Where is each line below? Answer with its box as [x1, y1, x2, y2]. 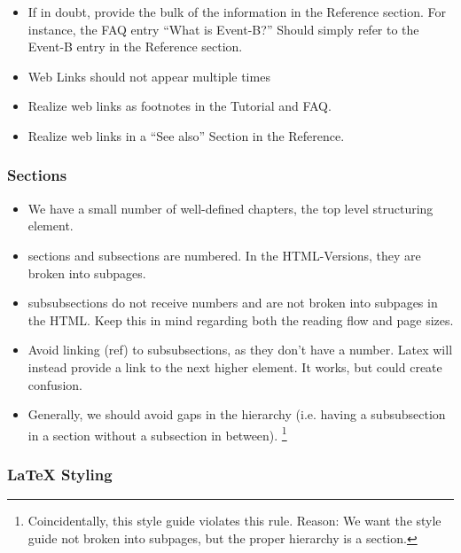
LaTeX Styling [7, 463, 113, 485]
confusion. [27, 375, 82, 393]
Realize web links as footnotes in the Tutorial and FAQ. [27, 97, 332, 115]
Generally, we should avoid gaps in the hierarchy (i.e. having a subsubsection [27, 405, 446, 424]
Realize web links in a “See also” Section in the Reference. [27, 126, 345, 144]
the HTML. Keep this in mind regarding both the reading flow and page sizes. [27, 310, 454, 329]
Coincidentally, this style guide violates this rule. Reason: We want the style [27, 511, 441, 530]
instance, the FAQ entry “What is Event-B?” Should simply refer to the [27, 19, 419, 38]
